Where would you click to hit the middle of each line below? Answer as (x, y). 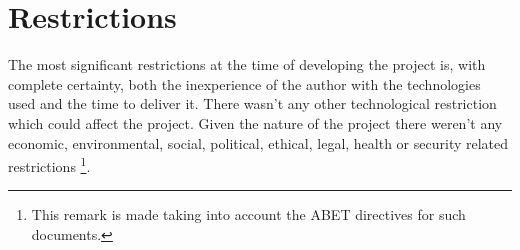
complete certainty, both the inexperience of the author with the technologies (244, 83)
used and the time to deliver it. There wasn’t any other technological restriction (252, 103)
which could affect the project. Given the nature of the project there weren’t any (255, 122)
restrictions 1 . (49, 164)
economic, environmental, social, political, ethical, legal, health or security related (258, 142)
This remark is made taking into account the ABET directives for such (248, 214)
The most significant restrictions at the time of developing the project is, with (247, 64)
